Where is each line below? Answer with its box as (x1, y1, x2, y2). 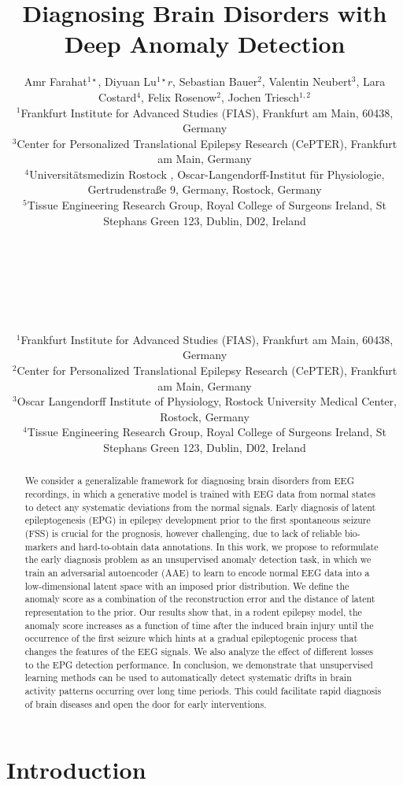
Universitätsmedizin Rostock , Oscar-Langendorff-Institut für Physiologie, (29, 165, 385, 182)
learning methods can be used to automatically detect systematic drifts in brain (24, 671, 352, 684)
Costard (98, 88, 137, 105)
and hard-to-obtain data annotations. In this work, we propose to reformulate (60, 539, 379, 553)
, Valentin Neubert (261, 73, 352, 90)
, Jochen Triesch (220, 88, 299, 105)
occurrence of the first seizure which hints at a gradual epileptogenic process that (24, 631, 358, 645)
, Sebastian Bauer (172, 73, 258, 90)
